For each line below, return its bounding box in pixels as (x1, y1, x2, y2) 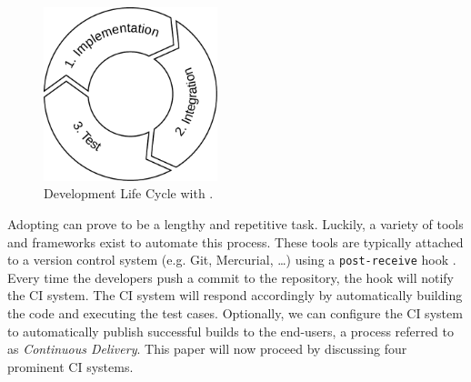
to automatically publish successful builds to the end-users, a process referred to (7, 321, 454, 340)
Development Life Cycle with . (44, 184, 214, 203)
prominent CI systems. (7, 357, 134, 376)
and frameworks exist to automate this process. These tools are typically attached (7, 232, 464, 251)
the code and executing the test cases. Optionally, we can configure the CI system (7, 304, 463, 323)
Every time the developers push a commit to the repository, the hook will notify (7, 267, 454, 286)
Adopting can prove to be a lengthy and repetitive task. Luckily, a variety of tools (7, 214, 464, 233)
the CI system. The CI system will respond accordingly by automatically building (7, 286, 463, 305)
